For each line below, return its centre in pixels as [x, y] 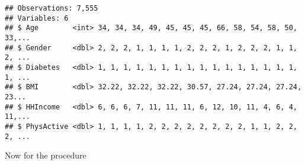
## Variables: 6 [37, 18]
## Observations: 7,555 [52, 8]
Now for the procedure [46, 155]
